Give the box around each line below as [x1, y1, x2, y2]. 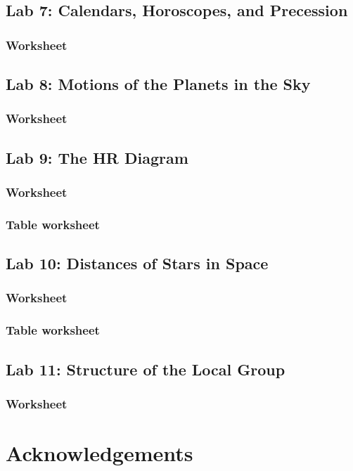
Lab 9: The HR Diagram [6, 146, 188, 168]
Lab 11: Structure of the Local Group [6, 358, 285, 380]
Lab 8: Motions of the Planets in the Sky [6, 73, 311, 95]
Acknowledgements [6, 439, 193, 467]
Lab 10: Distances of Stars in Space [6, 252, 269, 274]
